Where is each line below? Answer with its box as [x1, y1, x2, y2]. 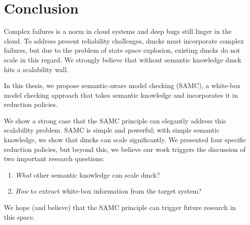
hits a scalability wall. [4, 64, 69, 74]
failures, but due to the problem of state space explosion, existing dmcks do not [4, 45, 240, 55]
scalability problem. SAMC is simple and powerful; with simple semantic [4, 125, 219, 135]
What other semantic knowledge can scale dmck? [15, 169, 160, 180]
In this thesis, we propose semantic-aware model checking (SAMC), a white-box [4, 80, 241, 90]
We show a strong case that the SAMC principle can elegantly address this [4, 115, 226, 125]
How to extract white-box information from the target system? [15, 186, 202, 196]
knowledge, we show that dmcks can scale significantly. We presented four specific [4, 135, 246, 145]
